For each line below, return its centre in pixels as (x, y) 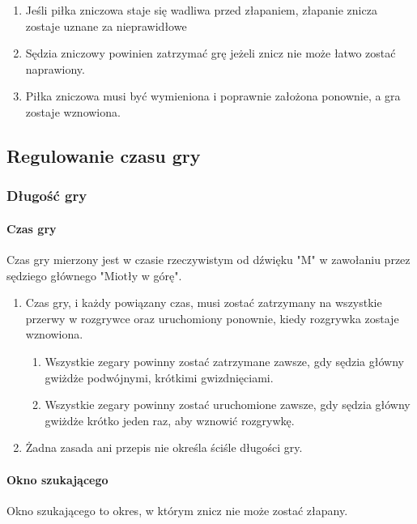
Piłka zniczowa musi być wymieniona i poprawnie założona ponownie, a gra (213, 96)
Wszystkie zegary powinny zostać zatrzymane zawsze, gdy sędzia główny (224, 361)
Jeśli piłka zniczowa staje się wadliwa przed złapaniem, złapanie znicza (201, 10)
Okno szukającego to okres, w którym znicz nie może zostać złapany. (177, 510)
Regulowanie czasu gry (104, 155)
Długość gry (47, 196)
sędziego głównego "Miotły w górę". (94, 275)
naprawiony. (55, 68)
